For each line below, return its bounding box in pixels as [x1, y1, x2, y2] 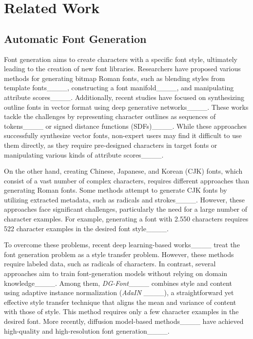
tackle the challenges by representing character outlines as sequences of [4, 111, 216, 121]
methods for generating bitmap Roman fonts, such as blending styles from [4, 73, 225, 83]
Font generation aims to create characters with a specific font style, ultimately [4, 54, 237, 64]
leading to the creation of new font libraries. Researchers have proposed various [4, 63, 241, 74]
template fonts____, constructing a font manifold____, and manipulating [4, 82, 234, 93]
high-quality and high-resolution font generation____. [4, 325, 170, 336]
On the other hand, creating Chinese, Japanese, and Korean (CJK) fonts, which [4, 166, 243, 176]
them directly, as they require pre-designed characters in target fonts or [4, 140, 217, 150]
